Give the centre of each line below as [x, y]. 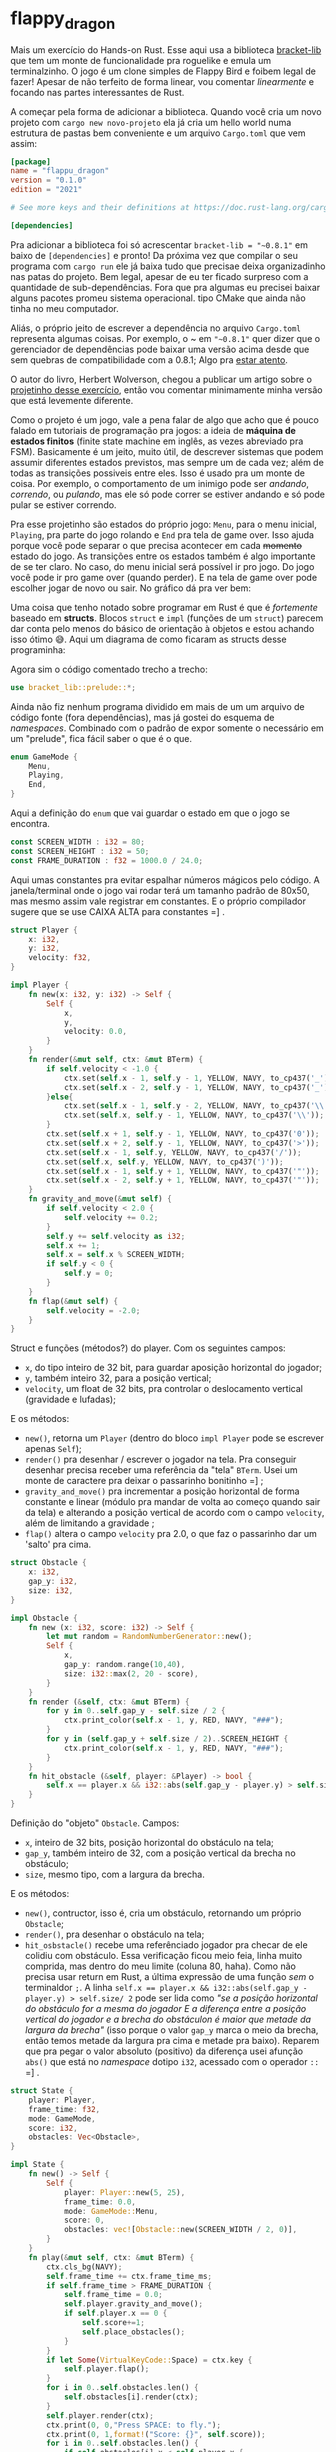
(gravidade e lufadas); [70, 1399]
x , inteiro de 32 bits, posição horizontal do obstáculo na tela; [149, 1843]
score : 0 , [84, 2220]
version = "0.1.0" [48, 180]
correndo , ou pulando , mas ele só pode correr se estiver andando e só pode [167, 494]
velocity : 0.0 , [95, 1032]
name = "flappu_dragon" [60, 171]
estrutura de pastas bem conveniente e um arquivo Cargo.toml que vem [158, 133]
